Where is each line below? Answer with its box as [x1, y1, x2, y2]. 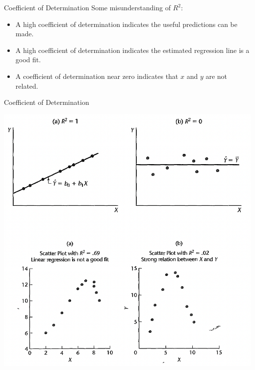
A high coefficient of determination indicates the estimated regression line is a [15, 45, 250, 55]
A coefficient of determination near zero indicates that [15, 71, 178, 81]
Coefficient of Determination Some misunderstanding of [4, 2, 171, 12]
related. [15, 80, 38, 91]
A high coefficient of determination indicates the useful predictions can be [15, 19, 237, 29]
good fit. [15, 54, 41, 65]
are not [205, 71, 228, 81]
